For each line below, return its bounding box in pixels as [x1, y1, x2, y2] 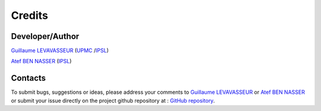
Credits [11, 9, 49, 22]
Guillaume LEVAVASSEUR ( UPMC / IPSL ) [11, 47, 109, 54]
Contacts [11, 73, 46, 83]
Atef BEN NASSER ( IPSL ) [11, 58, 72, 65]
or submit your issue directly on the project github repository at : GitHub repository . [11, 97, 215, 104]
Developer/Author [11, 31, 80, 41]
